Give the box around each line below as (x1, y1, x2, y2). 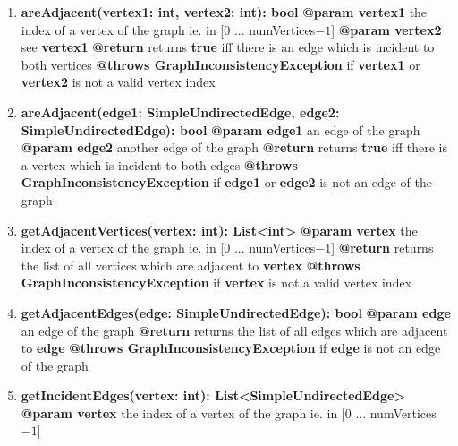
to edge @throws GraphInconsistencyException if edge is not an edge (21, 339, 441, 357)
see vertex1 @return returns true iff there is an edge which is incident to (21, 38, 435, 56)
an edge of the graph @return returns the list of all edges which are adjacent (21, 321, 448, 339)
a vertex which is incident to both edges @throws (21, 155, 298, 174)
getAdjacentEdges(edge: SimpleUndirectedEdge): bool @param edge (21, 303, 451, 322)
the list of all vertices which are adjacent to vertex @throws (21, 255, 360, 274)
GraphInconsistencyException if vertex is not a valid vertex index (21, 273, 412, 292)
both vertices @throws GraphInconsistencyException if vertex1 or (21, 55, 420, 73)
